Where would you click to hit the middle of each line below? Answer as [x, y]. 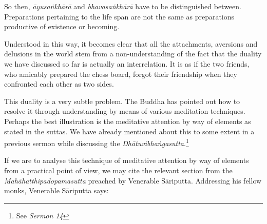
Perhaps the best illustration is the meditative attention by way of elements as [128, 121]
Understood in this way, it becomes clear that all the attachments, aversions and [131, 43]
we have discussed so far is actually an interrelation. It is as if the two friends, [127, 63]
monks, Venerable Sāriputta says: [56, 190]
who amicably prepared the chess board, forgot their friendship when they [121, 74]
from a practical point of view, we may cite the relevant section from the [118, 170]
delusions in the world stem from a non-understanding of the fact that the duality [133, 54]
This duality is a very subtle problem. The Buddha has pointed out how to [122, 101]
